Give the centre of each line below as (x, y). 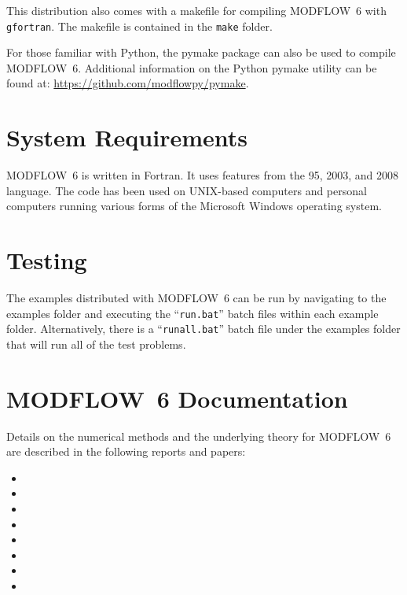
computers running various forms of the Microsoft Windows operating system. (194, 206)
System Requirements (127, 137)
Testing (47, 260)
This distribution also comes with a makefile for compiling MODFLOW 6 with (196, 10)
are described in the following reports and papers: (126, 451)
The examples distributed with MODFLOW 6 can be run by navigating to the (196, 298)
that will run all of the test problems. (96, 344)
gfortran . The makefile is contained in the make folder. (139, 26)
